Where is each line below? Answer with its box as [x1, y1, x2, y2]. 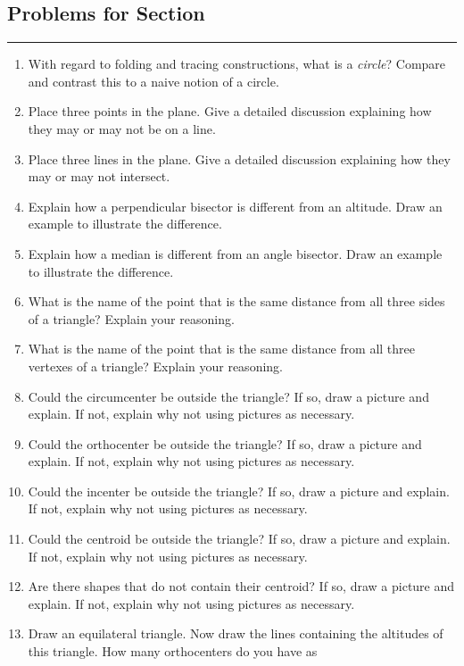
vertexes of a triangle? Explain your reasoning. [28, 356, 283, 375]
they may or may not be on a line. [28, 119, 216, 137]
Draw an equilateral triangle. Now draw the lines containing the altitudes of [28, 624, 443, 643]
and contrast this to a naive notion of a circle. [28, 71, 279, 90]
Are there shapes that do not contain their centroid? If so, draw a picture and [28, 577, 455, 595]
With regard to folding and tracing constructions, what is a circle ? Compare [28, 54, 446, 73]
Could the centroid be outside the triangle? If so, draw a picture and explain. [28, 529, 451, 548]
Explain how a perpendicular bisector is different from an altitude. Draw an [28, 196, 443, 215]
